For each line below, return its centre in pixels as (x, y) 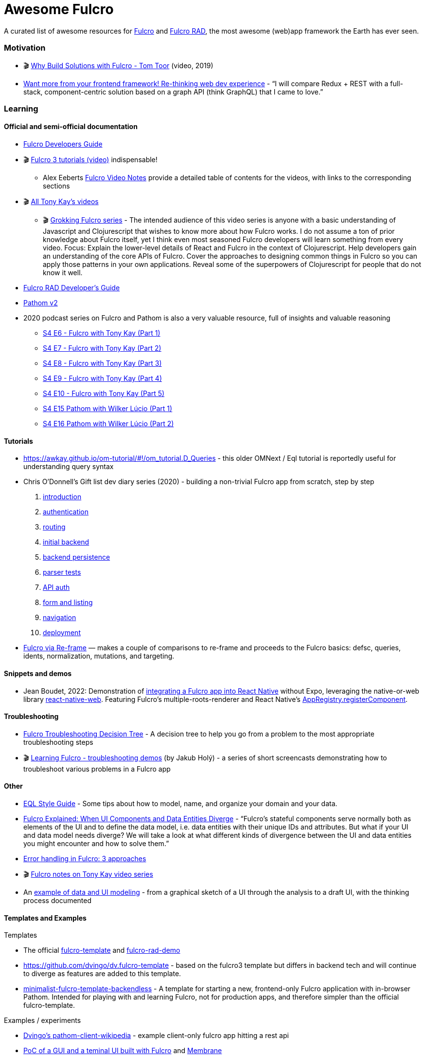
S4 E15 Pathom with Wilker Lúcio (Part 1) (108, 409)
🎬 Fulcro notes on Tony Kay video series (88, 874)
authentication (66, 512)
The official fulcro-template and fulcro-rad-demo (102, 950)
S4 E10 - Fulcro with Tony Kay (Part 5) (104, 394)
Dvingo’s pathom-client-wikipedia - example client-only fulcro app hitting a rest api (156, 1036)
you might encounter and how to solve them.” (96, 843)
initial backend (66, 542)
